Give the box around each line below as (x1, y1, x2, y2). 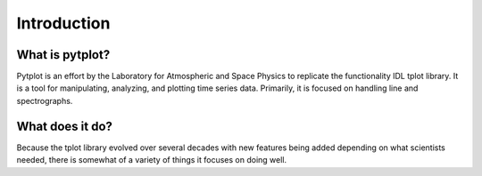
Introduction (16, 13, 111, 33)
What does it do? (16, 118, 113, 133)
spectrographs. (16, 95, 73, 106)
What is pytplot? (16, 47, 111, 62)
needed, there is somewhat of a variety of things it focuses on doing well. (16, 155, 287, 165)
